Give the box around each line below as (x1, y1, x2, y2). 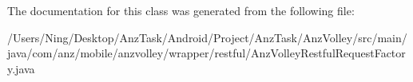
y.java (7, 60, 35, 76)
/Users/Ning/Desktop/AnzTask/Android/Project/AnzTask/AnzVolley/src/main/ (7, 29, 407, 45)
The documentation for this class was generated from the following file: (7, 2, 355, 18)
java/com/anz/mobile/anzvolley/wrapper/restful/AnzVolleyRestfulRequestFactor (7, 45, 406, 61)
